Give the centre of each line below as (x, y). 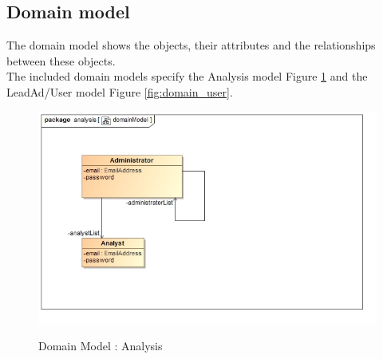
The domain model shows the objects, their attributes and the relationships (191, 45)
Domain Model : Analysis (101, 345)
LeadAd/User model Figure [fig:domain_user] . (120, 91)
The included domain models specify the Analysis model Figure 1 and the (187, 76)
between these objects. (61, 60)
